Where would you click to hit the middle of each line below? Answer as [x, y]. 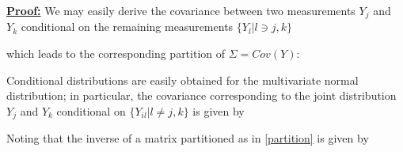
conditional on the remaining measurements [127, 27]
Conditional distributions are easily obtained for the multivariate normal [182, 80]
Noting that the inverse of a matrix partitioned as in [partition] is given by [188, 138]
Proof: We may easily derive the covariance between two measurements [181, 10]
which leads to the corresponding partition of [116, 53]
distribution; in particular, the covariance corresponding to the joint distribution [201, 95]
